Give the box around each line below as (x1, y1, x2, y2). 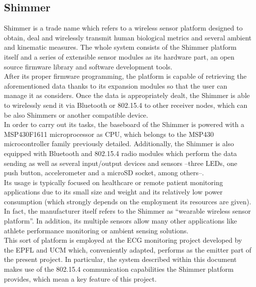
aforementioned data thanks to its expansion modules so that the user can (4, 80, 228, 91)
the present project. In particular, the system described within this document (4, 254, 237, 264)
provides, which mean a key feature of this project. (4, 273, 157, 284)
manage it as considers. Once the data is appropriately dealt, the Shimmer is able (4, 90, 250, 100)
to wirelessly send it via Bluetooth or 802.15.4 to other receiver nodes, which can (4, 99, 248, 110)
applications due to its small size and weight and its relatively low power (4, 187, 223, 197)
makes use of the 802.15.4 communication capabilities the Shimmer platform (4, 264, 234, 274)
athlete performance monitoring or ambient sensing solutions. (4, 225, 189, 235)
